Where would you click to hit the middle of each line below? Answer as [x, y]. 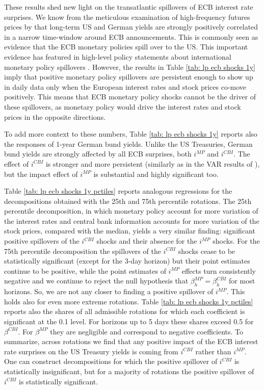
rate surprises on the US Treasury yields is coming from [91, 351]
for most [242, 281]
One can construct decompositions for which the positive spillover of [111, 361]
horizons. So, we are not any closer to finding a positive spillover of [109, 291]
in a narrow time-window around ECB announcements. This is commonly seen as [131, 36]
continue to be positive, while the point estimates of [85, 270]
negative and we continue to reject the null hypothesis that [96, 281]
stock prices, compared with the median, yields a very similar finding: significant [130, 231]
